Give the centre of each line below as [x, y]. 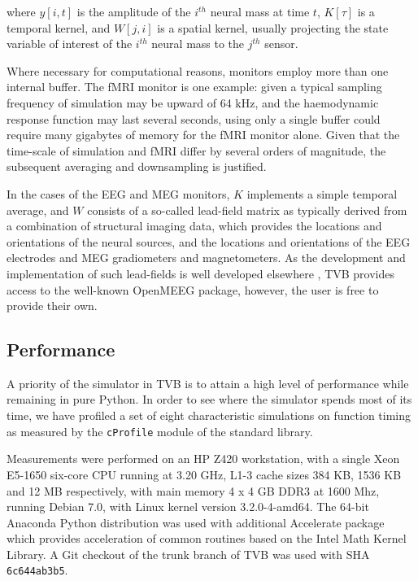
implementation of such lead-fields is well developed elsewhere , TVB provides [200, 273]
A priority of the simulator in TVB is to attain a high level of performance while [208, 383]
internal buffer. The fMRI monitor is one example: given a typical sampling [194, 87]
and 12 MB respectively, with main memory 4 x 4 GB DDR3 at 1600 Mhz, [193, 490]
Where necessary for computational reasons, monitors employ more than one [198, 70]
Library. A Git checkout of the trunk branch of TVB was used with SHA [188, 554]
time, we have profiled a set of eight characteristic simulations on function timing [209, 415]
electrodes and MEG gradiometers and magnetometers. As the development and [206, 258]
